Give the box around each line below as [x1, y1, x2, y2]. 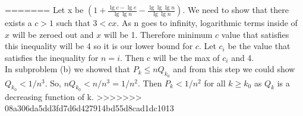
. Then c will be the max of [119, 51, 220, 63]
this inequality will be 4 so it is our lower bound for [5, 40, 193, 52]
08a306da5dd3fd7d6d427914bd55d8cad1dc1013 [5, 102, 174, 114]
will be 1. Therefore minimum [103, 28, 213, 40]
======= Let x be [5, 4, 84, 15]
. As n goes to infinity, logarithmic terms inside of [116, 17, 298, 28]
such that [56, 17, 90, 28]
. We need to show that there [182, 4, 289, 15]
